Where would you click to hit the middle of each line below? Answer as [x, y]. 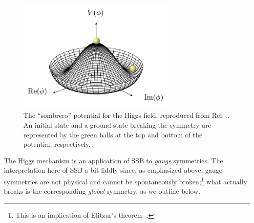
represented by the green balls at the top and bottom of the [113, 134]
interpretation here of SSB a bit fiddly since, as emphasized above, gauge [113, 170]
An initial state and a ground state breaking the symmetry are [117, 124]
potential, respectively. [57, 144]
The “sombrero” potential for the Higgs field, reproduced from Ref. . [127, 115]
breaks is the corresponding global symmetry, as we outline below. [102, 191]
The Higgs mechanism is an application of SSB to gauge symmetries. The [114, 160]
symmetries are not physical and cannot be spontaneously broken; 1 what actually [126, 180]
